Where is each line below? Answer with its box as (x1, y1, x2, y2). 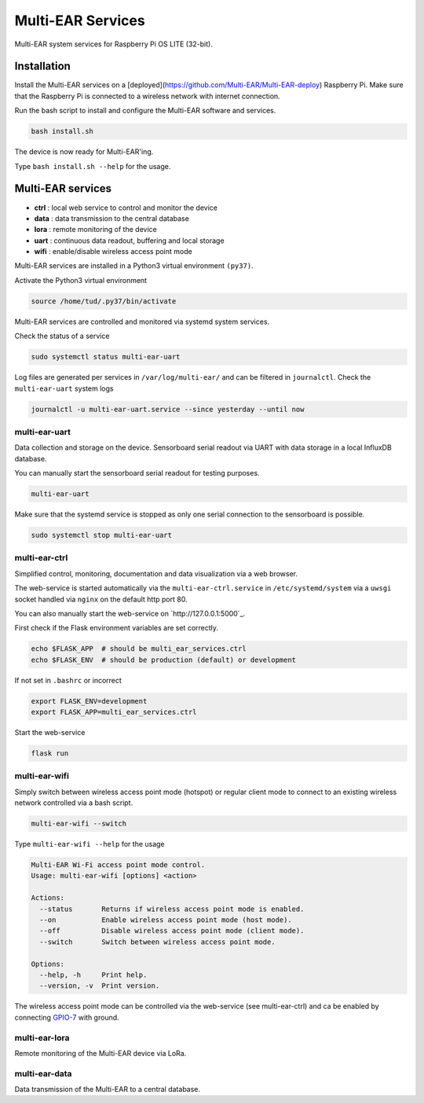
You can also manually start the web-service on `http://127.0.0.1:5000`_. (14, 608, 246, 618)
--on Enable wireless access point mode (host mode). (39, 916, 292, 925)
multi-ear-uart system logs (14, 384, 114, 393)
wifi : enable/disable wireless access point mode (34, 247, 192, 256)
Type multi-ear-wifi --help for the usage (14, 840, 165, 849)
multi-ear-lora (14, 1032, 70, 1043)
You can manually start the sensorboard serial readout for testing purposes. (14, 469, 260, 478)
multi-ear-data (14, 1068, 72, 1079)
